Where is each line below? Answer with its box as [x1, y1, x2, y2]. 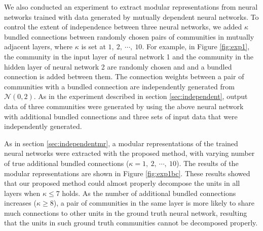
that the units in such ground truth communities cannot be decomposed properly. [4, 217, 258, 228]
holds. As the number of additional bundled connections [62, 187, 236, 198]
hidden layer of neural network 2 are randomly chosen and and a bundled [4, 61, 232, 72]
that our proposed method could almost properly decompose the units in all [4, 178, 240, 188]
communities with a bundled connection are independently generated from [4, 81, 235, 91]
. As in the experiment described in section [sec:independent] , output [33, 91, 248, 102]
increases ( [4, 197, 36, 208]
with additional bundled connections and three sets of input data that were [4, 111, 238, 121]
